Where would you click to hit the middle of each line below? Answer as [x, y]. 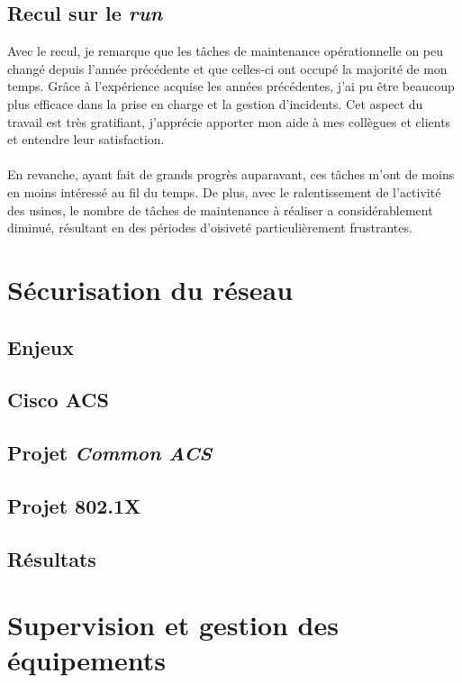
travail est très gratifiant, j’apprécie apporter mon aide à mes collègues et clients [229, 121]
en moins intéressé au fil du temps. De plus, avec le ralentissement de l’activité [224, 191]
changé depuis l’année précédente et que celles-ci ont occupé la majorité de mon [227, 68]
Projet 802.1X [74, 505]
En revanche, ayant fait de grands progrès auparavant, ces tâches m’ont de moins [231, 174]
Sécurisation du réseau [150, 289]
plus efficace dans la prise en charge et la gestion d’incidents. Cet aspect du [215, 103]
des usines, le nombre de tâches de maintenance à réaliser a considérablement [220, 209]
